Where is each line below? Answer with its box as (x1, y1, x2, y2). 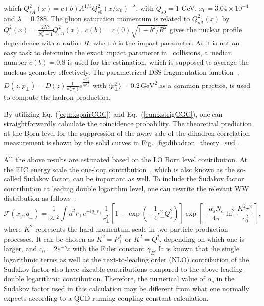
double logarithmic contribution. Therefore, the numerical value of (4, 273, 205, 284)
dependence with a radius (4, 38, 82, 48)
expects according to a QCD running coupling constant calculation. (4, 293, 209, 303)
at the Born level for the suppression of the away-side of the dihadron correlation (4, 128, 250, 138)
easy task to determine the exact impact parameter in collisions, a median (4, 47, 232, 57)
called (4, 174, 21, 184)
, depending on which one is (159, 233, 245, 244)
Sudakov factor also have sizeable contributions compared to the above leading (4, 263, 243, 274)
